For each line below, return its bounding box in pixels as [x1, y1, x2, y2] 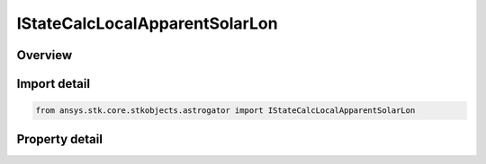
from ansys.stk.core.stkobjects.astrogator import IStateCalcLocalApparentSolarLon [35, 106, 416, 116]
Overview [16, 47, 73, 63]
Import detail [16, 76, 90, 91]
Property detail [16, 131, 103, 147]
